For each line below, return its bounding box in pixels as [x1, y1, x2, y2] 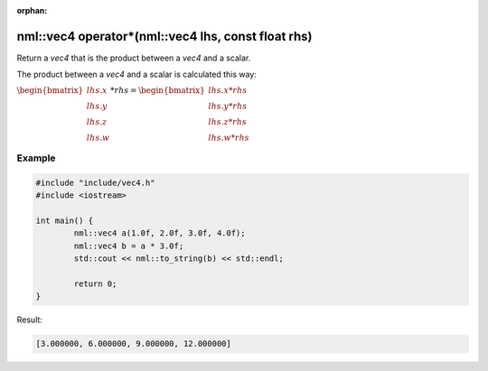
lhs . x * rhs [208, 85, 248, 95]
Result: [16, 314, 42, 325]
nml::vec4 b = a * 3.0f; [73, 240, 184, 251]
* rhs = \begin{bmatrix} [109, 85, 205, 95]
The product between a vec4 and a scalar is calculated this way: [16, 69, 258, 80]
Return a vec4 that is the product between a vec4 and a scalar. [16, 52, 251, 63]
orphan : [16, 5, 48, 15]
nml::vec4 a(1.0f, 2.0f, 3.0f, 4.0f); [73, 228, 246, 238]
